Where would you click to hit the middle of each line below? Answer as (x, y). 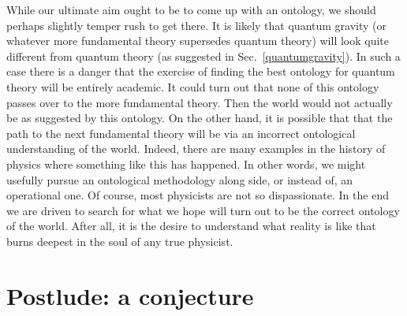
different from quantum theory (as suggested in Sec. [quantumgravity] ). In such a (203, 56)
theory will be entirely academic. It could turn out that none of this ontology (193, 86)
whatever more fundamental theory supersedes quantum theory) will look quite (198, 41)
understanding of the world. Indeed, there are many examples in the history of (196, 149)
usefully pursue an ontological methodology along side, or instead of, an (180, 179)
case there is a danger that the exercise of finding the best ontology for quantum (201, 71)
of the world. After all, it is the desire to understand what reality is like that (191, 226)
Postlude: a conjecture (130, 295)
